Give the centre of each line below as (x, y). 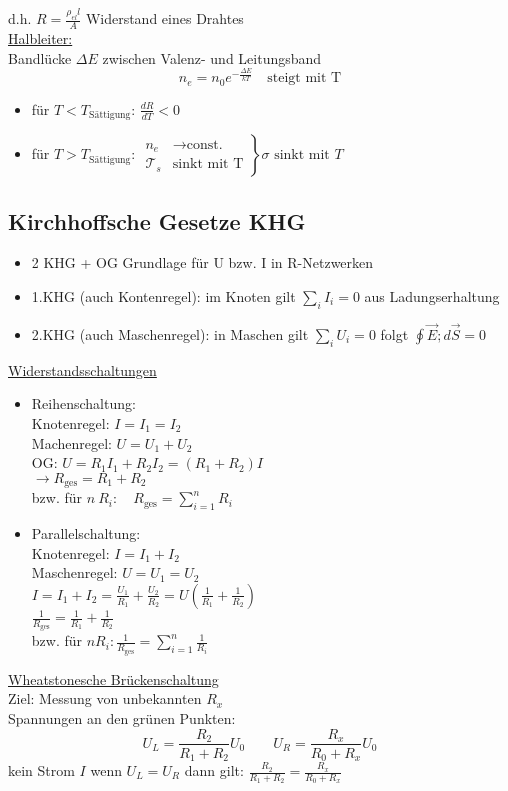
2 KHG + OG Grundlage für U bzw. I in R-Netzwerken (202, 262)
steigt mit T (304, 78)
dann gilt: (214, 770)
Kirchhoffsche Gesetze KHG (157, 220)
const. (204, 144)
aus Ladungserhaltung (432, 295)
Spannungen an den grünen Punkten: (122, 717)
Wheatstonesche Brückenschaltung (113, 678)
